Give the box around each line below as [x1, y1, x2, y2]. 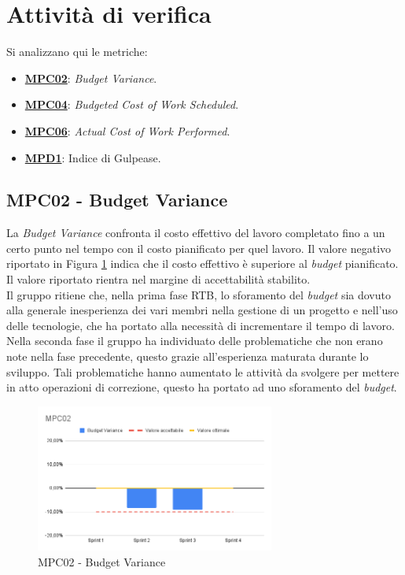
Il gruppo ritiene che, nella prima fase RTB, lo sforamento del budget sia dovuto [6, 286, 391, 302]
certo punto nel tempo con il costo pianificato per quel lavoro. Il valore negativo [6, 239, 392, 256]
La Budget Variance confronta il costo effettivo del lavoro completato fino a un [6, 224, 385, 241]
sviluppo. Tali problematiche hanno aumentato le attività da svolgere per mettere [6, 363, 399, 380]
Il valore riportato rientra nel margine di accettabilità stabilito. [6, 271, 311, 287]
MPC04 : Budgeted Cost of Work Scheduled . [24, 96, 239, 113]
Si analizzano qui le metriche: [6, 43, 148, 60]
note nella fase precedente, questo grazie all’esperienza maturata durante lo [6, 348, 369, 365]
